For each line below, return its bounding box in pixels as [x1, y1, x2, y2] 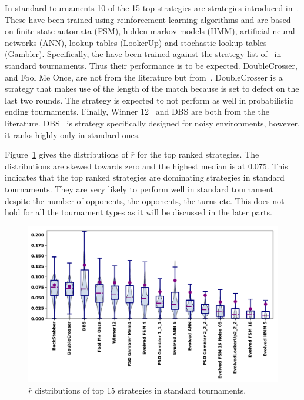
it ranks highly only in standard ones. [5, 128, 141, 141]
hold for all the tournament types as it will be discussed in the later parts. [5, 206, 272, 218]
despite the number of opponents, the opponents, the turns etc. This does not [5, 194, 285, 206]
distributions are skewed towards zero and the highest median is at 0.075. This [5, 159, 288, 172]
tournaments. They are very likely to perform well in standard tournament [5, 182, 274, 195]
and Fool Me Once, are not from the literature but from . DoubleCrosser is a [5, 71, 283, 83]
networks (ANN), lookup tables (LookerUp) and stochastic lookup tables [5, 36, 267, 48]
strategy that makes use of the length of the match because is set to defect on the [5, 82, 299, 95]
